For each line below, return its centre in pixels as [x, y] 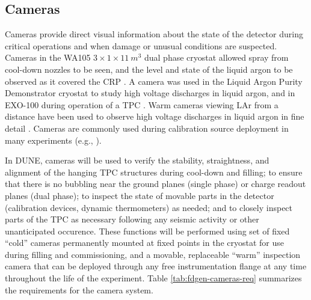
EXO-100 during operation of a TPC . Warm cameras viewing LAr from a [142, 104]
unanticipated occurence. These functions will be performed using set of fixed [147, 231]
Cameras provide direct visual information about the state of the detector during [154, 34]
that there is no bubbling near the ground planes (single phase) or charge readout [155, 184]
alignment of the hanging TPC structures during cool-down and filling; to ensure [154, 172]
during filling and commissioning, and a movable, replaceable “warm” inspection [153, 254]
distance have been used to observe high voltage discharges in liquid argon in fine [155, 116]
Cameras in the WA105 [48, 57]
